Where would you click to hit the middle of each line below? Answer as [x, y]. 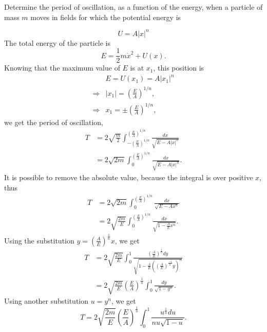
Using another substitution [46, 300]
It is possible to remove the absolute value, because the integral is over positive [129, 177]
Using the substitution [39, 240]
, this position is [179, 68]
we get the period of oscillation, [54, 122]
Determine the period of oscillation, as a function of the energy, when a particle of [133, 7]
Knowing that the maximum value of [62, 68]
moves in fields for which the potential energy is [106, 17]
